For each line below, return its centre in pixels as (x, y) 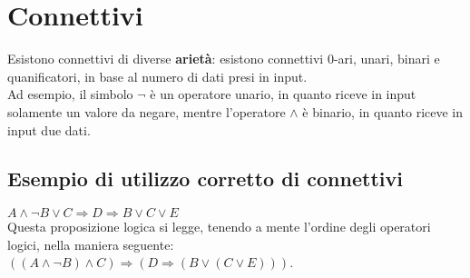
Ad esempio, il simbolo (70, 94)
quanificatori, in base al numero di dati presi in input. (157, 76)
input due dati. (49, 129)
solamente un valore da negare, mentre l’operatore (147, 111)
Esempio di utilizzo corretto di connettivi (205, 179)
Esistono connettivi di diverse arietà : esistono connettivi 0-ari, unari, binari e (224, 59)
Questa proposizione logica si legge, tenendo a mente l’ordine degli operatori (219, 227)
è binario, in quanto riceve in (383, 111)
